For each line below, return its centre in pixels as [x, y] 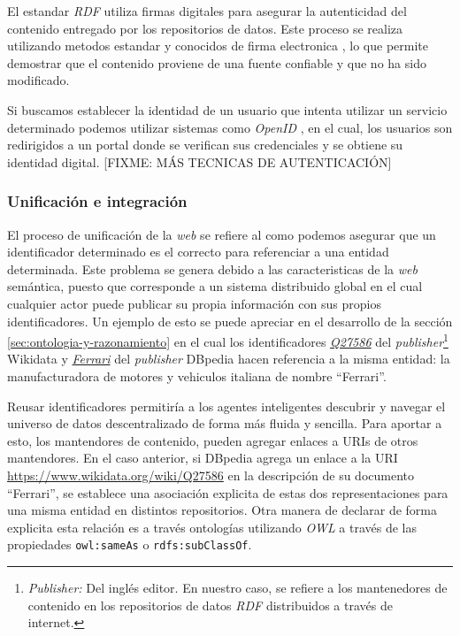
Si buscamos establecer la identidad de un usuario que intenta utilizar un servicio [227, 109]
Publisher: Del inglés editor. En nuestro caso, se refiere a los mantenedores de [238, 587]
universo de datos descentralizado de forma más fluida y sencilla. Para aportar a [225, 423]
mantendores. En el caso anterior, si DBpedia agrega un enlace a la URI [203, 458]
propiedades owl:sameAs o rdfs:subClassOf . [130, 544]
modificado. [38, 80]
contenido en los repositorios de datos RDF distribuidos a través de [210, 605]
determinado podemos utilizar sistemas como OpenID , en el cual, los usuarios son [230, 127]
